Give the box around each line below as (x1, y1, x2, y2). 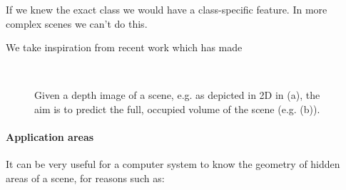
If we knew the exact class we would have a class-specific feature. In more (6, 2, 327, 16)
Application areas (6, 130, 94, 144)
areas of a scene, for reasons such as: (6, 170, 165, 185)
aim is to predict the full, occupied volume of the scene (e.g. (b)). (34, 101, 320, 116)
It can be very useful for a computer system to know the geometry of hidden (6, 157, 340, 171)
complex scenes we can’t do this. (6, 16, 148, 31)
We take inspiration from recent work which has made (6, 40, 243, 55)
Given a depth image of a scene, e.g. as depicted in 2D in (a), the (34, 88, 320, 102)
